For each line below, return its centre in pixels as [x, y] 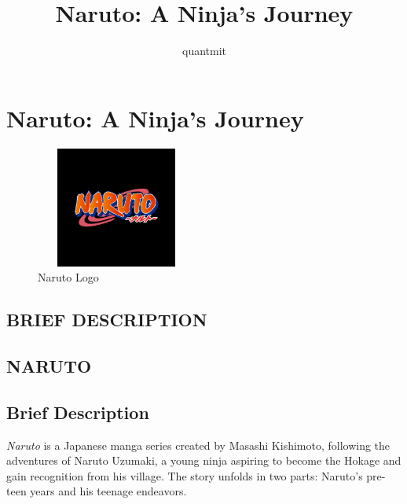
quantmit [204, 51]
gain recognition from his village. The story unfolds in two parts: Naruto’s [185, 475]
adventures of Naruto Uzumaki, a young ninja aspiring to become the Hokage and [204, 460]
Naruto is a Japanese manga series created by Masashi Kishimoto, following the [198, 445]
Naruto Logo [68, 277]
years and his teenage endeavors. [108, 491]
